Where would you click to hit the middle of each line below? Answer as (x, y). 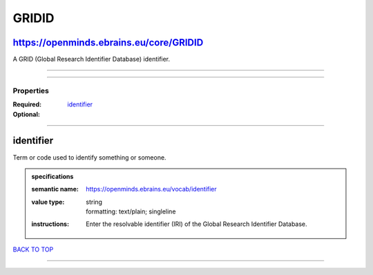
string (94, 202)
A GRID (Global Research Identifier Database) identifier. (92, 59)
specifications (52, 176)
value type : (48, 202)
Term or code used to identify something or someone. (89, 157)
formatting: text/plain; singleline (131, 211)
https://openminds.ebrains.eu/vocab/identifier (151, 189)
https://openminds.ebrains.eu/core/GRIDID (108, 42)
